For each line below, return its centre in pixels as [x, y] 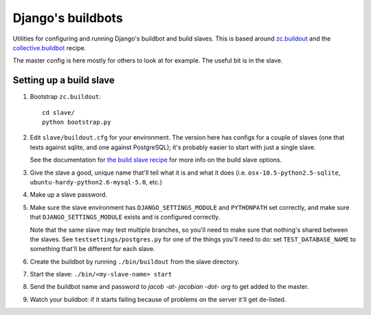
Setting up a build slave [64, 80]
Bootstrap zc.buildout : [65, 97]
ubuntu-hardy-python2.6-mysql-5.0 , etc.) [96, 182]
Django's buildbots [68, 18]
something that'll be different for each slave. [92, 249]
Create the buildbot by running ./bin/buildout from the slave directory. [135, 261]
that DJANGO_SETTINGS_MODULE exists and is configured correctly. [125, 217]
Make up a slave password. [69, 195]
